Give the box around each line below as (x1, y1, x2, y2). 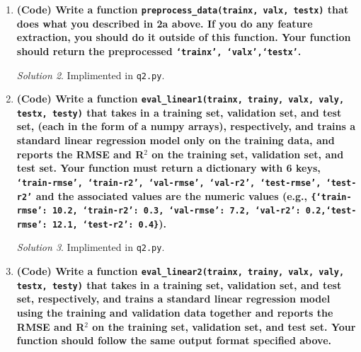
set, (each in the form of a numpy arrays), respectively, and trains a (16, 119, 355, 134)
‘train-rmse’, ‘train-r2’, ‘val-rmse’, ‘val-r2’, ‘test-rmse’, (16, 177, 321, 188)
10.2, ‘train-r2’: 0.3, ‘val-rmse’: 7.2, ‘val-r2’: (52, 206, 301, 216)
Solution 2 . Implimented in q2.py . (16, 67, 165, 82)
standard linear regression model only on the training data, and (16, 133, 335, 148)
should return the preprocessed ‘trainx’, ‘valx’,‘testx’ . (16, 43, 302, 58)
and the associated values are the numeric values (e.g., (35, 188, 308, 203)
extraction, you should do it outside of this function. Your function (16, 30, 351, 45)
